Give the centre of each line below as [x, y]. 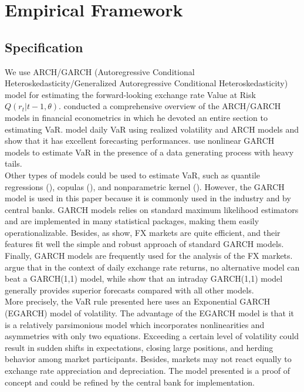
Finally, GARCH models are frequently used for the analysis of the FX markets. [149, 256]
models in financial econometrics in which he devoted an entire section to [136, 117]
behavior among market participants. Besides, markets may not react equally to [148, 359]
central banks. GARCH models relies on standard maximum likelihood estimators [152, 209]
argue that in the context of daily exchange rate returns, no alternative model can [152, 267]
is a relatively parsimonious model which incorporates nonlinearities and [135, 324]
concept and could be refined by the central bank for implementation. [130, 382]
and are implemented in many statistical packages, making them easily [132, 221]
